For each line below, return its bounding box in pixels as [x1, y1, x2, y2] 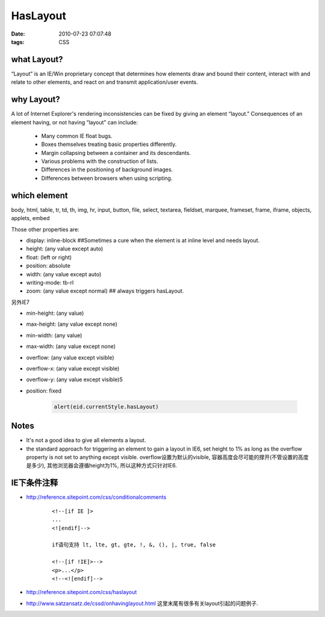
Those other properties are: [11, 226, 79, 233]
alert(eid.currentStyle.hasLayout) [54, 403, 159, 410]
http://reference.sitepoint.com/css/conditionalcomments [26, 493, 167, 501]
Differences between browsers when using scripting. [41, 174, 173, 182]
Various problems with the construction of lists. [41, 157, 159, 165]
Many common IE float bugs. [41, 132, 113, 139]
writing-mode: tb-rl [26, 279, 74, 286]
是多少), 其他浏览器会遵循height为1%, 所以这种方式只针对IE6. [26, 462, 178, 469]
